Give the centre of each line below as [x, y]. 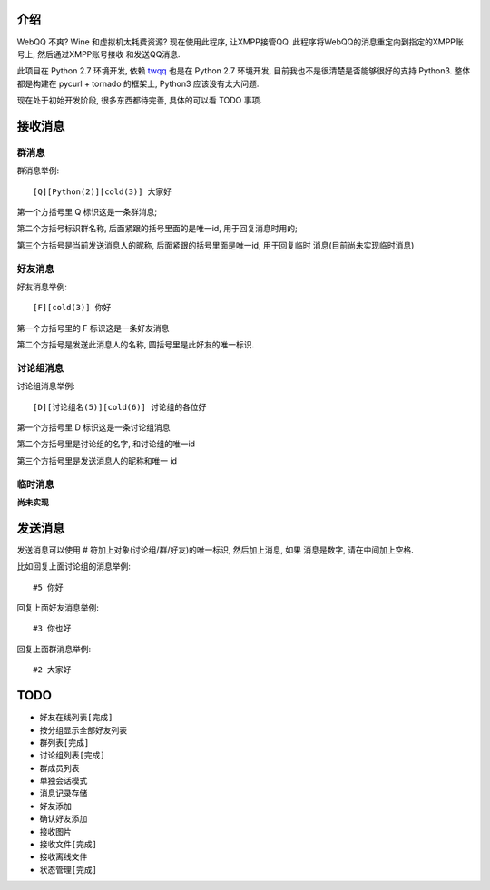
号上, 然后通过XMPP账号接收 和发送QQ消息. [98, 54]
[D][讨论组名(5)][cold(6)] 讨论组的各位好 [120, 407]
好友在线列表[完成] [76, 718]
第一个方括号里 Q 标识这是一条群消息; [87, 212]
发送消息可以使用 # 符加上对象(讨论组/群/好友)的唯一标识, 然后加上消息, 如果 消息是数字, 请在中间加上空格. [215, 550]
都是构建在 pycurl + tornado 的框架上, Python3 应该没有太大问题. [138, 83]
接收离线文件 [64, 856]
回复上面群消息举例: [54, 649]
